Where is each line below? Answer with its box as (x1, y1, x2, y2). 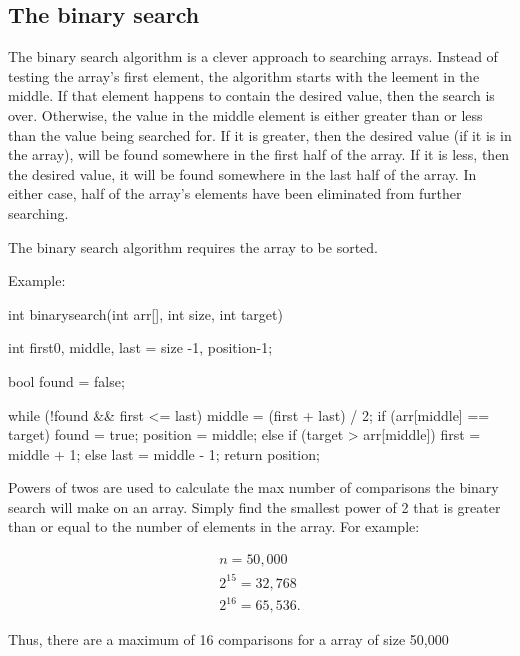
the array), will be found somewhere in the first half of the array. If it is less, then (8, 144, 510, 165)
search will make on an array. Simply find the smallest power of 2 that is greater (8, 496, 501, 517)
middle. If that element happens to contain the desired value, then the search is (8, 85, 495, 106)
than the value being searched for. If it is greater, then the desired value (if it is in (8, 124, 512, 145)
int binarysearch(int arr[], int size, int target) (8, 303, 283, 324)
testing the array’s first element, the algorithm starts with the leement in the (8, 65, 480, 86)
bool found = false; (8, 370, 125, 391)
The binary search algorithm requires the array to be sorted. (8, 236, 378, 257)
